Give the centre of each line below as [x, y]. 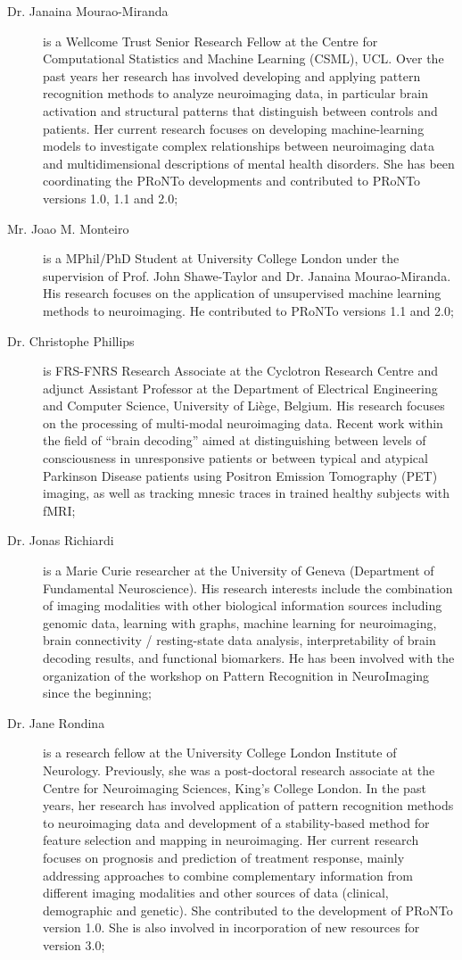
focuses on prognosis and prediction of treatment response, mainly [224, 857]
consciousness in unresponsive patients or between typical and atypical [235, 458]
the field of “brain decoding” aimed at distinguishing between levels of [235, 440]
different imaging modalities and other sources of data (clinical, [216, 893]
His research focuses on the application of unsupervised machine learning [242, 293]
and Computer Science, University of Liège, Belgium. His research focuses [244, 406]
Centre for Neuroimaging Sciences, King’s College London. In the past [235, 787]
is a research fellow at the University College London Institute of [220, 753]
